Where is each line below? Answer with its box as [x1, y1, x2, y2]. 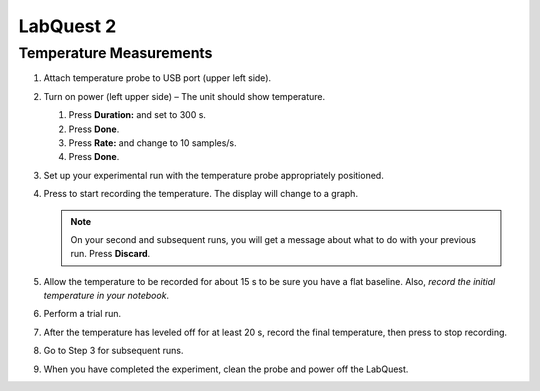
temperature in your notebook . [43, 290, 170, 302]
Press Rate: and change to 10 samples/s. [68, 136, 237, 149]
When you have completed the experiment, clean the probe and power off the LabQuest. [43, 363, 409, 375]
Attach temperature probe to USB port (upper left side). [43, 72, 272, 84]
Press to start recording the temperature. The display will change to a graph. [43, 188, 359, 200]
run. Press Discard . [70, 248, 151, 260]
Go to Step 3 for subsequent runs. [43, 345, 184, 357]
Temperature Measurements [18, 44, 213, 62]
